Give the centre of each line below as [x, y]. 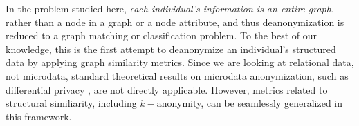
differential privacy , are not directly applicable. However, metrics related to [167, 89]
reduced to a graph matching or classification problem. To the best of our [161, 35]
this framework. [39, 116]
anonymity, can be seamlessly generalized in [250, 103]
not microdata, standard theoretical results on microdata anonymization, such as [177, 75]
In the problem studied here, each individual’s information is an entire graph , [170, 8]
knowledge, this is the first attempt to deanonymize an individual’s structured [171, 49]
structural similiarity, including [71, 103]
